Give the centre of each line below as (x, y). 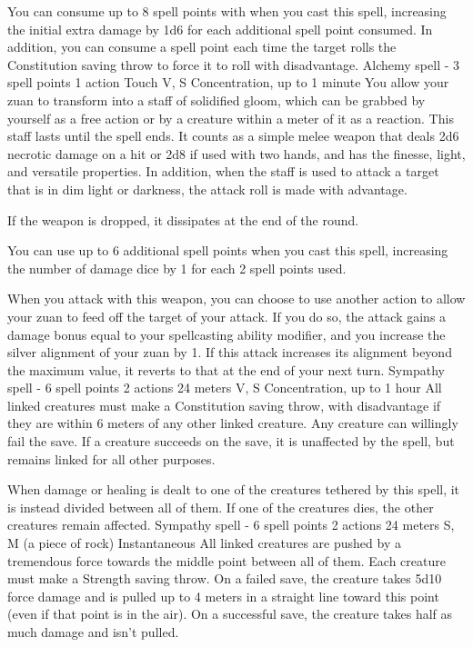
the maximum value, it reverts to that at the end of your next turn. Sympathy (226, 369)
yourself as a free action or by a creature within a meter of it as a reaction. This (231, 118)
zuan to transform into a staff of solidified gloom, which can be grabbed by (216, 100)
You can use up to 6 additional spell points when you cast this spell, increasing (228, 250)
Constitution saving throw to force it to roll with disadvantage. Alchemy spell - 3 (234, 64)
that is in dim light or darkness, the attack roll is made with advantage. (207, 189)
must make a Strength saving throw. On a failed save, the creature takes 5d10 (225, 578)
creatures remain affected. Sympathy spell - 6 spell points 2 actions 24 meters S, (231, 525)
